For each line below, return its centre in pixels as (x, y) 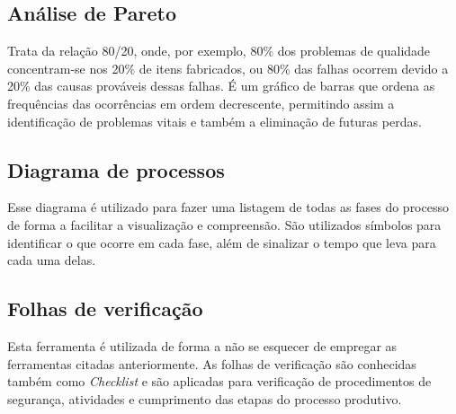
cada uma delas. (52, 260)
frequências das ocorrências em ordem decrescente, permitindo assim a (201, 103)
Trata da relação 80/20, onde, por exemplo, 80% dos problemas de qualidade (219, 51)
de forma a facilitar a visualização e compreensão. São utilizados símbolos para (224, 224)
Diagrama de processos (116, 169)
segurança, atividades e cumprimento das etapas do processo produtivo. (205, 398)
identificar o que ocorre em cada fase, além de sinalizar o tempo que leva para (222, 242)
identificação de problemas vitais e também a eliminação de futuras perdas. (215, 121)
